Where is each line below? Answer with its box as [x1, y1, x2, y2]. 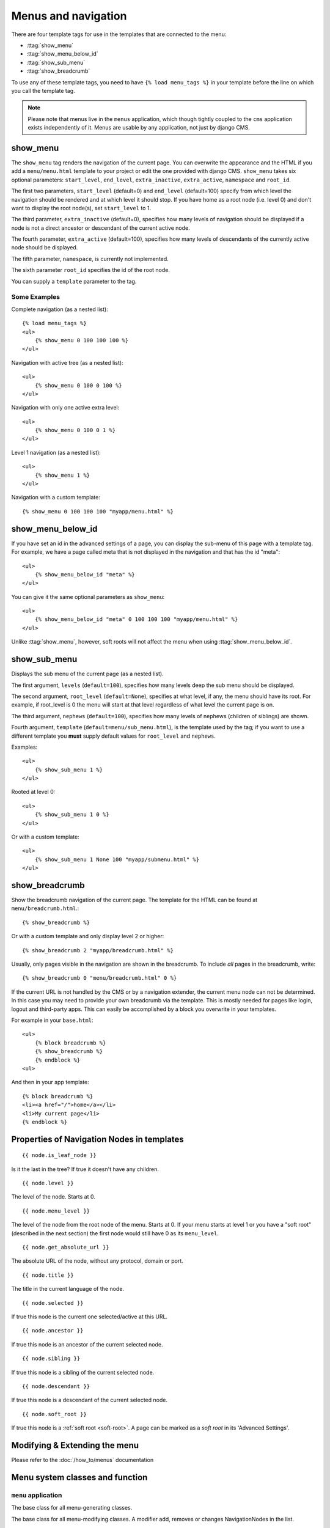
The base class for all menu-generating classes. [11, 1504, 133, 1511]
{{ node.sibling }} [22, 1355, 81, 1362]
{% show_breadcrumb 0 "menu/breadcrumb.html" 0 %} [22, 975, 177, 982]
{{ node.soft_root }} [22, 1411, 87, 1417]
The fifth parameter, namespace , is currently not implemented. [11, 255, 169, 262]
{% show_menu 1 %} [34, 471, 90, 479]
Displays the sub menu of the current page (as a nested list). [11, 670, 164, 678]
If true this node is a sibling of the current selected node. [11, 1368, 155, 1376]
